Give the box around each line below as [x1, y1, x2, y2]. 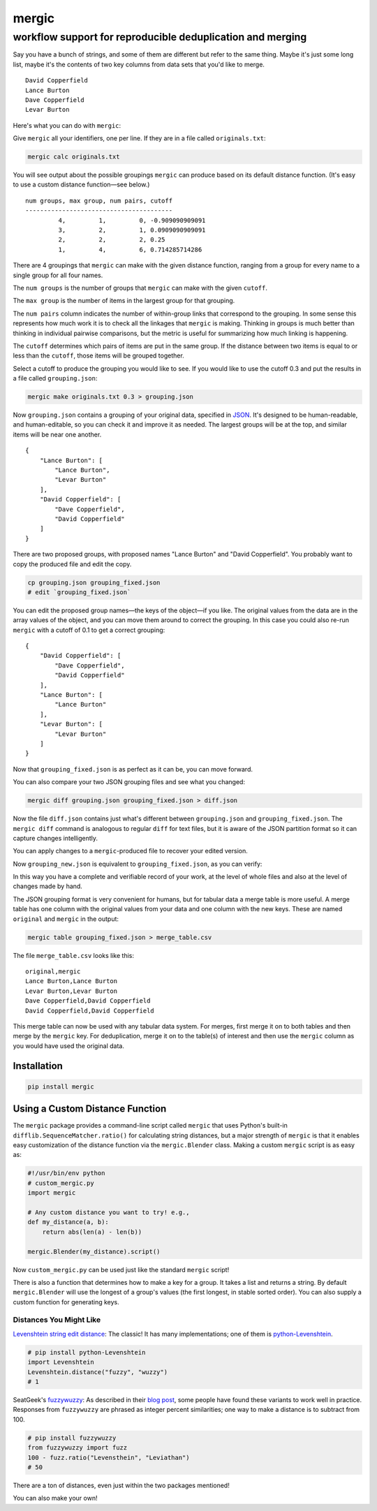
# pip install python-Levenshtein [27, 1348, 146, 1356]
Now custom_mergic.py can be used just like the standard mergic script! [13, 1265, 230, 1274]
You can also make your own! [13, 1494, 98, 1503]
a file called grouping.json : [13, 374, 98, 383]
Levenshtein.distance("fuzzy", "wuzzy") [27, 1368, 168, 1376]
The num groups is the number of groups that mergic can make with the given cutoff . [13, 283, 268, 292]
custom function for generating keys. [13, 1297, 120, 1306]
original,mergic [25, 968, 81, 975]
